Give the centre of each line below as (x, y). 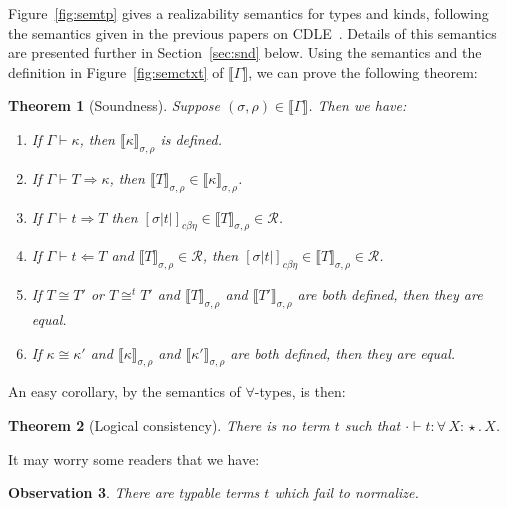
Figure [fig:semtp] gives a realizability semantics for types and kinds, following (248, 13)
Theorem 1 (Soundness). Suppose (114, 105)
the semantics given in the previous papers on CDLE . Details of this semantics (252, 32)
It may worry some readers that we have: (134, 458)
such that (372, 424)
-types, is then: (300, 391)
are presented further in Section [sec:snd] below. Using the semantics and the (245, 52)
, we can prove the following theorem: (363, 71)
